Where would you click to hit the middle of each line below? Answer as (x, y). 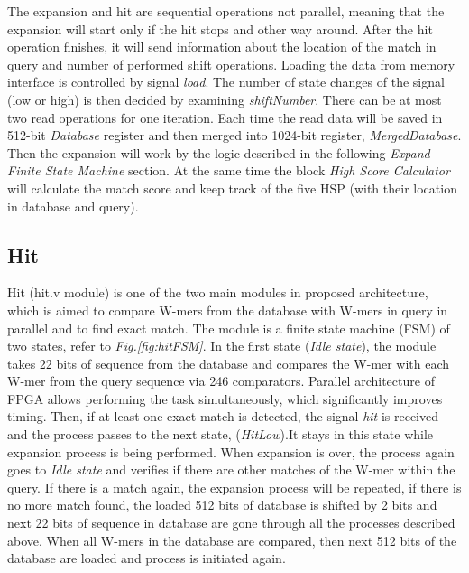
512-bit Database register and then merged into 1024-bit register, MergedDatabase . (234, 135)
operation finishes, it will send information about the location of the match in (222, 47)
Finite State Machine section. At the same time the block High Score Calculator (229, 170)
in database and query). (73, 206)
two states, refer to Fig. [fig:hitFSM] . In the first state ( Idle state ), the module (222, 346)
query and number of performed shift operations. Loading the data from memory (231, 64)
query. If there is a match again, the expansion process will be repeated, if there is (234, 487)
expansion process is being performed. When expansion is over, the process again (231, 451)
